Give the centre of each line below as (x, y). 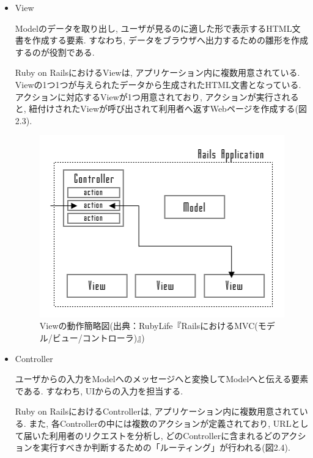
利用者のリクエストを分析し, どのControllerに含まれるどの (165, 435)
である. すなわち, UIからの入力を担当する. (99, 390)
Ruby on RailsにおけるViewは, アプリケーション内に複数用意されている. (157, 72)
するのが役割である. (55, 52)
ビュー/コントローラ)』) (98, 337)
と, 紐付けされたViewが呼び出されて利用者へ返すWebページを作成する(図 (161, 109)
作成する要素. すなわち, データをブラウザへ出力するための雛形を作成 (170, 40)
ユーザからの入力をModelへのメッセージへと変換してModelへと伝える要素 (162, 379)
